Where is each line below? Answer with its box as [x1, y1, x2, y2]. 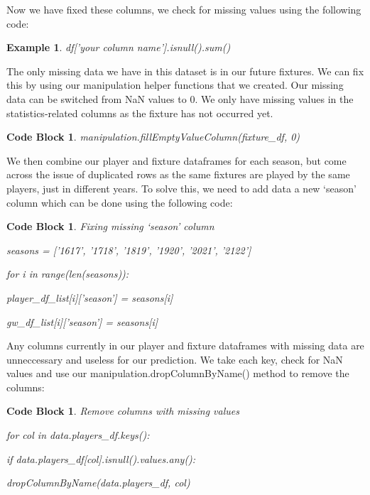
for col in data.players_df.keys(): [6, 428, 150, 442]
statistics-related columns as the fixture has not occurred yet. [6, 105, 273, 120]
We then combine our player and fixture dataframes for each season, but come [6, 153, 347, 168]
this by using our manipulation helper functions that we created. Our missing [6, 77, 344, 92]
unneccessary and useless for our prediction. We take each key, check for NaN [6, 352, 343, 366]
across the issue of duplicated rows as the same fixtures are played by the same [6, 167, 350, 182]
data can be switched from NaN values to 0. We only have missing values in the [6, 91, 354, 106]
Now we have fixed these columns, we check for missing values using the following [6, 2, 361, 16]
